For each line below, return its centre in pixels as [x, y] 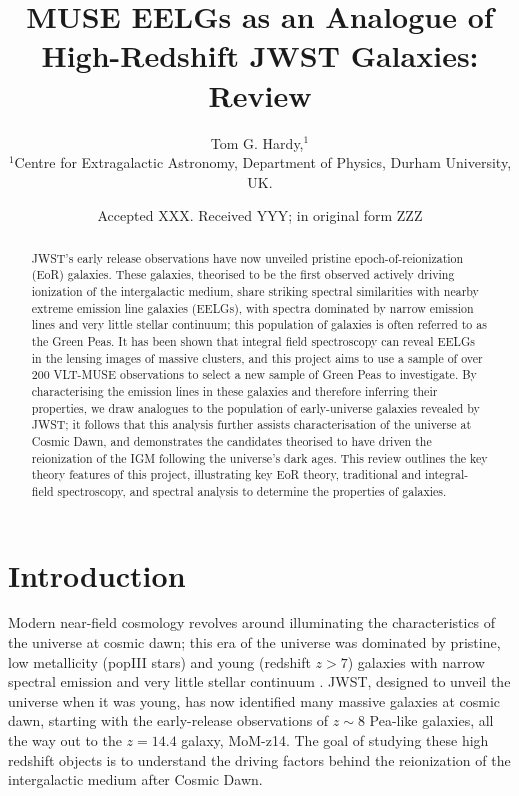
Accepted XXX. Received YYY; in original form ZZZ [260, 215]
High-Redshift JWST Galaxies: [260, 55]
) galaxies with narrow [416, 661]
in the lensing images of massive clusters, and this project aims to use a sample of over [257, 357]
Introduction [97, 574]
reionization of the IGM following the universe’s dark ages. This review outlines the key [259, 457]
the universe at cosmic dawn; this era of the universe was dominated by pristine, [254, 642]
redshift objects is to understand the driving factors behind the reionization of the [259, 759]
